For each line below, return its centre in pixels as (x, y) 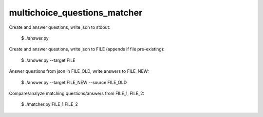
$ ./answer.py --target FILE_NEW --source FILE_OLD (74, 82)
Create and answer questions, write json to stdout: (60, 27)
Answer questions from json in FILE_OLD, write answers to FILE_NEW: (79, 71)
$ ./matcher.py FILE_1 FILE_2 (49, 104)
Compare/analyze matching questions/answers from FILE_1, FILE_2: (77, 93)
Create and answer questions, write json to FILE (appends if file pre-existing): (87, 49)
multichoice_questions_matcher (76, 13)
